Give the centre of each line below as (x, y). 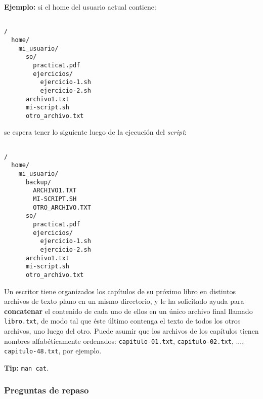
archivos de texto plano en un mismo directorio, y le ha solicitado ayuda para (124, 301)
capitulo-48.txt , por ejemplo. (53, 351)
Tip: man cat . (26, 367)
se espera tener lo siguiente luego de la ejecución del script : (95, 132)
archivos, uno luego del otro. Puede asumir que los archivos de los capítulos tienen (131, 331)
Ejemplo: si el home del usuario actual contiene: (80, 7)
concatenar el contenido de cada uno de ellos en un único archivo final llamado (128, 311)
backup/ (38, 182)
